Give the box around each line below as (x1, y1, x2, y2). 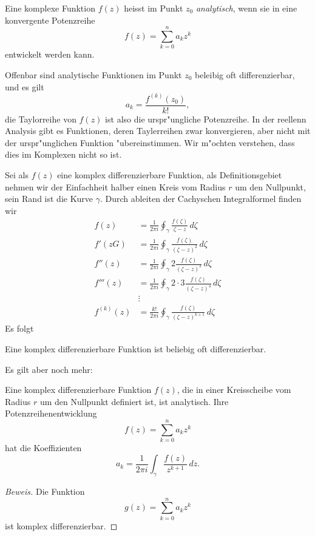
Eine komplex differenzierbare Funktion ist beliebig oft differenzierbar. (5, 342, 266, 355)
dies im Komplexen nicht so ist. (5, 148, 122, 161)
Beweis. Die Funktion (5, 484, 85, 497)
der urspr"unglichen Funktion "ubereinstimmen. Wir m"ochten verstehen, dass (5, 136, 295, 149)
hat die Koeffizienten (5, 441, 82, 454)
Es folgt (5, 322, 34, 335)
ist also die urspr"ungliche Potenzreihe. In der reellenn (105, 112, 307, 125)
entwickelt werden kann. (5, 48, 95, 61)
